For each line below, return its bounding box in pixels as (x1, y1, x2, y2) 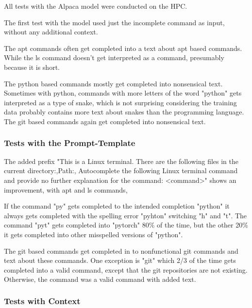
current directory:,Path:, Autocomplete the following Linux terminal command (4, 165, 238, 176)
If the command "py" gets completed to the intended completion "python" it (4, 201, 230, 211)
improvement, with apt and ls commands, (4, 184, 128, 195)
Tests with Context (4, 294, 81, 307)
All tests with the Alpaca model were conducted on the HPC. (4, 1, 187, 11)
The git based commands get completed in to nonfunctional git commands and (4, 245, 238, 256)
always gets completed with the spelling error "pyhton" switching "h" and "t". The (4, 210, 247, 220)
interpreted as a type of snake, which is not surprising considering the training (4, 97, 237, 107)
